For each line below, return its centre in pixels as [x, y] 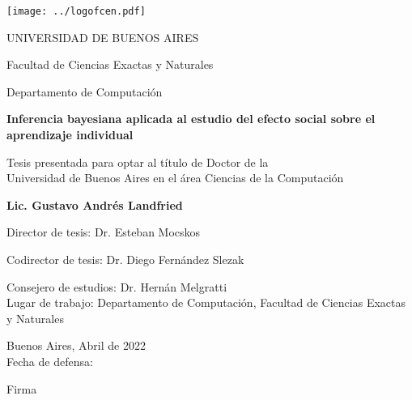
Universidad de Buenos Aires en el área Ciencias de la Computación [175, 178]
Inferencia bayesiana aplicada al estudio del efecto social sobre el [191, 119]
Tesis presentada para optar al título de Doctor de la [138, 162]
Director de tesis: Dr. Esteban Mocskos [104, 232]
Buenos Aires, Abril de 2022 [76, 345]
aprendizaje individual [70, 135]
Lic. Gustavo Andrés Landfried [95, 204]
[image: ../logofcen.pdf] [76, 11]
